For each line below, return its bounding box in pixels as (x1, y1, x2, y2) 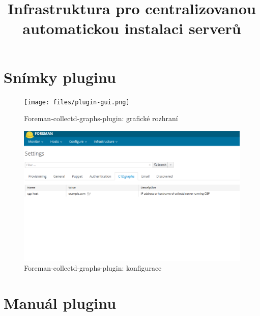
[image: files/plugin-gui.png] (24, 98, 130, 106)
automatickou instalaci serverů (22, 18, 241, 39)
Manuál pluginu (4, 293, 117, 313)
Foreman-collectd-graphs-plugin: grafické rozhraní (24, 113, 178, 124)
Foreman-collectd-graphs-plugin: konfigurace (24, 263, 162, 273)
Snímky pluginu (4, 66, 116, 87)
